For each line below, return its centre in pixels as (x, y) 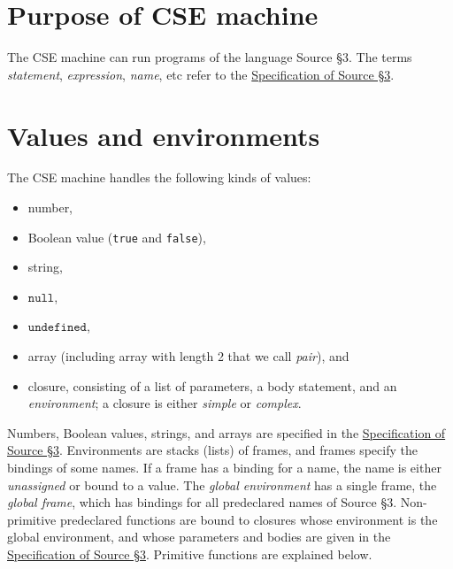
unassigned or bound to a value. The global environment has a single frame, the (222, 484)
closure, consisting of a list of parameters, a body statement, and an (212, 385)
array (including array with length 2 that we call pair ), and (188, 356)
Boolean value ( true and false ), (117, 237)
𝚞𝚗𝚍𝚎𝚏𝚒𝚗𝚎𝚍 (57, 328)
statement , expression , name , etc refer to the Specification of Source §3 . (201, 74)
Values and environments (164, 135)
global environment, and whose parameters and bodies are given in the (199, 537)
